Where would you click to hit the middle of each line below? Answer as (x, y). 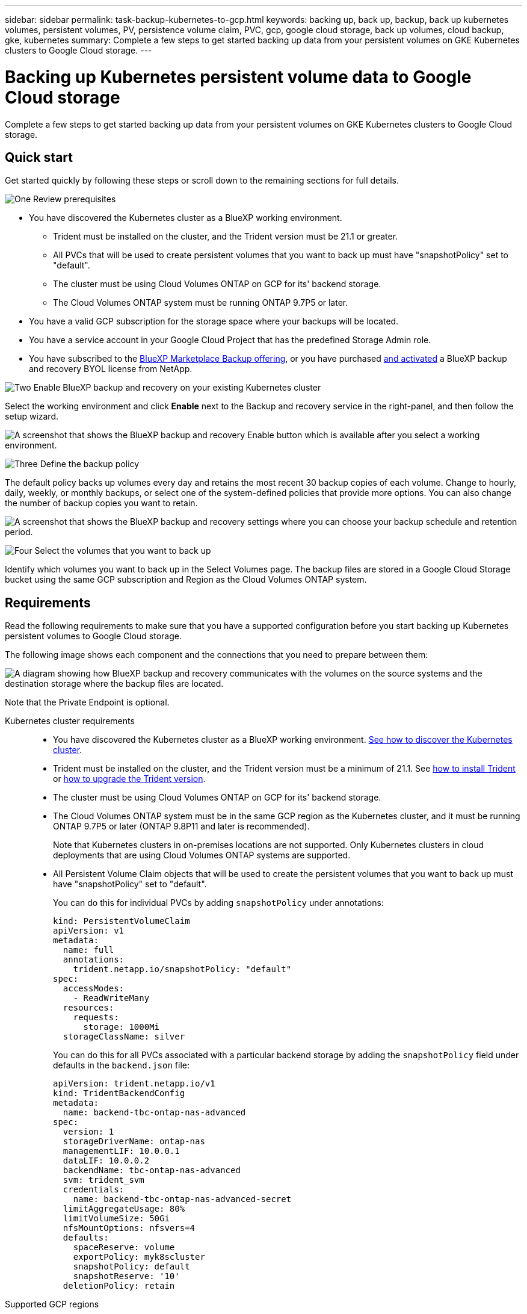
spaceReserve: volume (124, 1247)
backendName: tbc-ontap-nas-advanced (152, 1170)
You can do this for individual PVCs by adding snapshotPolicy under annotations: (218, 903)
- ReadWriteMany (111, 998)
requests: (96, 1018)
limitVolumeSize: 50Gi (116, 1219)
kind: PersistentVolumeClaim (122, 921)
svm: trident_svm (103, 1180)
